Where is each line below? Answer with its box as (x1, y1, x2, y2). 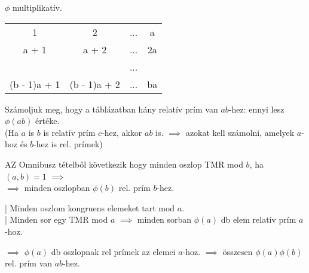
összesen (222, 245, 253, 257)
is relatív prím (43, 126, 96, 138)
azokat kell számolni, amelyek (185, 126, 295, 138)
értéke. (35, 114, 60, 127)
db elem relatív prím (221, 213, 296, 226)
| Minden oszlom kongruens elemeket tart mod (5, 201, 175, 214)
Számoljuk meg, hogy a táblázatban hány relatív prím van (5, 102, 218, 115)
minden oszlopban (24, 181, 90, 194)
